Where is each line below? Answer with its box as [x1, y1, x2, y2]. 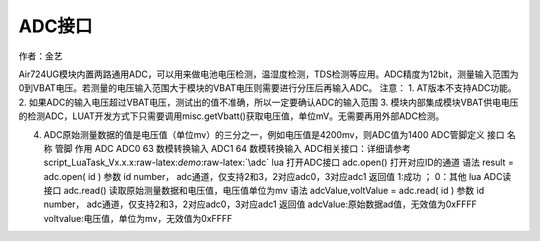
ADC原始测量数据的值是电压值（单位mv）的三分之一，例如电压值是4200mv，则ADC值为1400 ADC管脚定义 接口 [43, 128, 505, 140]
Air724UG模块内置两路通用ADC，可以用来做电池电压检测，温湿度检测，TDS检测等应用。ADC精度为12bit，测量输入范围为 [18, 68, 519, 80]
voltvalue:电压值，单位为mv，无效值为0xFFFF [43, 212, 233, 224]
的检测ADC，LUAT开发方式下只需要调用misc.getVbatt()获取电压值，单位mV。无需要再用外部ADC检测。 [18, 110, 445, 122]
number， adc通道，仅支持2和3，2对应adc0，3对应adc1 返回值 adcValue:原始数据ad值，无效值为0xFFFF [43, 198, 477, 210]
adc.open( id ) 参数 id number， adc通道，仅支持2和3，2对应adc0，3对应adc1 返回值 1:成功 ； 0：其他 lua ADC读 [43, 170, 512, 182]
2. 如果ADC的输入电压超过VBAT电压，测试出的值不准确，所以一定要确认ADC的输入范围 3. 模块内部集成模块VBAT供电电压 [18, 96, 519, 108]
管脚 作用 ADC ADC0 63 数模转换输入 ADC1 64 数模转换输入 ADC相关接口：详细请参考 [54, 142, 411, 154]
